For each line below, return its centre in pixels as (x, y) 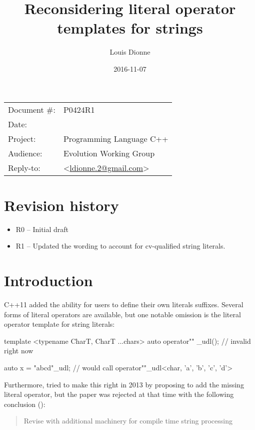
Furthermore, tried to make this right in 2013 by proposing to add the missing (124, 384)
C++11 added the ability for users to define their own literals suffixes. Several (124, 304)
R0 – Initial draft (42, 229)
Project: (22, 138)
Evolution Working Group (109, 153)
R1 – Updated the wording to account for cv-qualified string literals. (120, 246)
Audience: (25, 153)
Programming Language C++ (116, 138)
